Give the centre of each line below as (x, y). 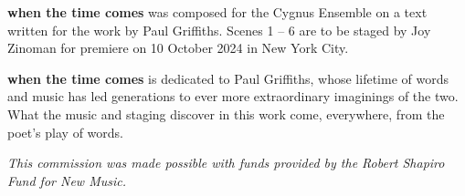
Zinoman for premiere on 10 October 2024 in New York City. (178, 48)
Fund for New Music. (67, 180)
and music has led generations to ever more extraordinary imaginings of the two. (233, 96)
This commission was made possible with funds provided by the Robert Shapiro (226, 163)
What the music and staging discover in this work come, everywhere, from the (226, 113)
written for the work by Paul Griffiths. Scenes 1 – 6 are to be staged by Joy (219, 30)
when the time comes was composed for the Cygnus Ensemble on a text (217, 12)
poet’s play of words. (65, 132)
